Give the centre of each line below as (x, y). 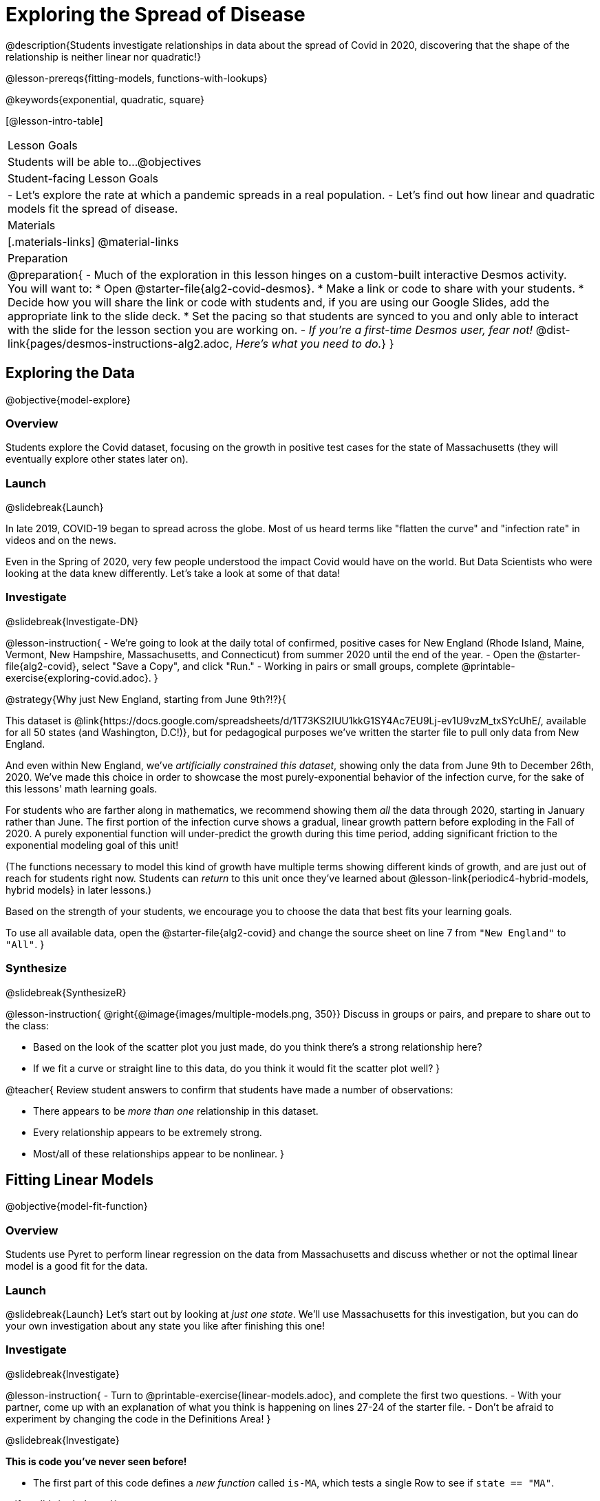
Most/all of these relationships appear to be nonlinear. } (159, 1153)
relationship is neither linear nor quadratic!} (104, 56)
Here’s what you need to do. (309, 343)
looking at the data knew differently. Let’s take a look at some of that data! (173, 574)
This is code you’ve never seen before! (96, 1461)
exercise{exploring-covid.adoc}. (78, 678)
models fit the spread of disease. (93, 208)
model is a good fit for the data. (77, 1266)
